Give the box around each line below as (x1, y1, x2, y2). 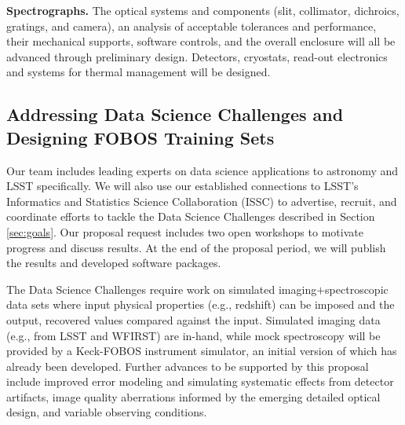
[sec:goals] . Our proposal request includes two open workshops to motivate (6, 223, 363, 240)
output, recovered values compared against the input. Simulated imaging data (6, 311, 381, 328)
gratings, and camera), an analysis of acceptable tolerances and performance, (6, 17, 377, 34)
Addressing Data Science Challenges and (6, 102, 344, 126)
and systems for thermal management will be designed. (6, 64, 271, 80)
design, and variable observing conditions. (6, 404, 207, 420)
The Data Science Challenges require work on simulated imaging (6, 280, 317, 297)
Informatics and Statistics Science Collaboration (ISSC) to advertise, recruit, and (6, 192, 397, 209)
